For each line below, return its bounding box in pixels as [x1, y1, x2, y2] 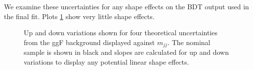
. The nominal [168, 37, 211, 47]
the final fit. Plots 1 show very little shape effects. [4, 11, 155, 21]
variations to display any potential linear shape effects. [24, 56, 189, 67]
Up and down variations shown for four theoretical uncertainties [24, 27, 218, 38]
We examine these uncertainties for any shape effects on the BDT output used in [4, 1, 249, 11]
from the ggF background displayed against [24, 37, 155, 47]
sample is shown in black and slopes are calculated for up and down [24, 47, 229, 57]
